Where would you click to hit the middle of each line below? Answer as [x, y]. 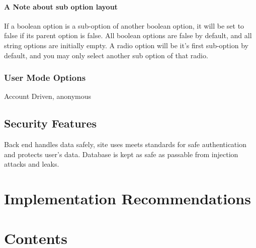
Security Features [51, 123]
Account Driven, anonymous [48, 96]
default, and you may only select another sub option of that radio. [106, 55]
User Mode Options [45, 78]
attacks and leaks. [32, 164]
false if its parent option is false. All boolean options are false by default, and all [128, 35]
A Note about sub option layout [61, 6]
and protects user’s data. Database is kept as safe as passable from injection [121, 154]
